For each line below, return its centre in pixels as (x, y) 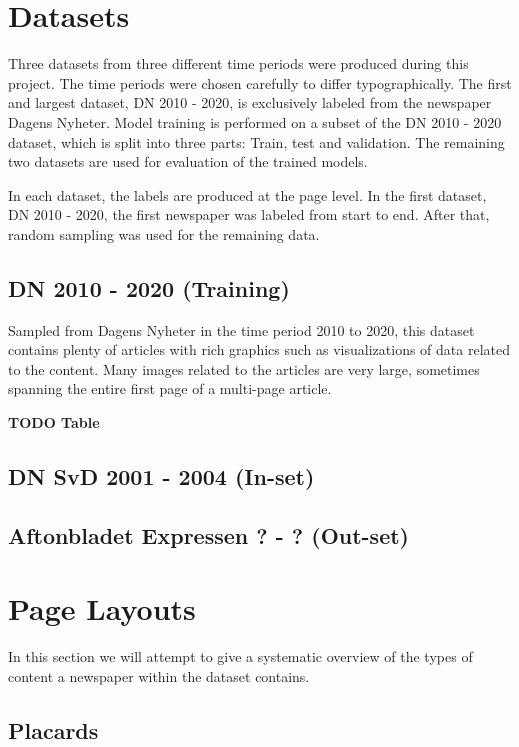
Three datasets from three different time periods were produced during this (238, 63)
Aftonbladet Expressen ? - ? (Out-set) (208, 534)
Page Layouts (102, 608)
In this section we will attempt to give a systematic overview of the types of (240, 656)
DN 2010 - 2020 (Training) (149, 287)
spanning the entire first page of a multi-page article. (170, 388)
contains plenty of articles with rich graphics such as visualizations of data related (259, 349)
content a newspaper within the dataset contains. (159, 675)
